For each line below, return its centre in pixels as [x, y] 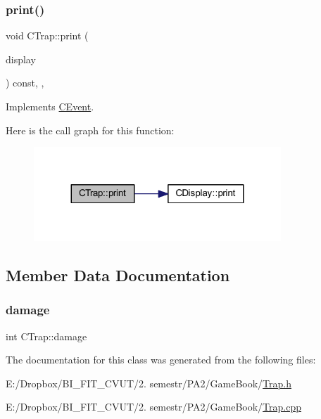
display [21, 59]
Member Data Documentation [118, 275]
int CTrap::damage [46, 336]
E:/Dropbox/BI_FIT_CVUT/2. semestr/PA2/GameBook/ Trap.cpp [154, 407]
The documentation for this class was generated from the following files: [161, 360]
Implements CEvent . [50, 106]
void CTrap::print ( [47, 36]
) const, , [25, 83]
